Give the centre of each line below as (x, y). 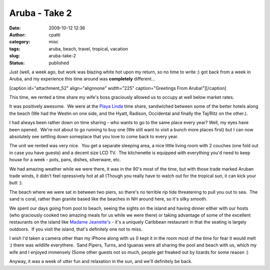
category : (20, 42)
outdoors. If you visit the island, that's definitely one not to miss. (76, 229)
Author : (17, 34)
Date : (15, 28)
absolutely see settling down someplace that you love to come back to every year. (94, 137)
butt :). (16, 183)
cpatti (55, 34)
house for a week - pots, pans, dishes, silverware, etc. (65, 160)
